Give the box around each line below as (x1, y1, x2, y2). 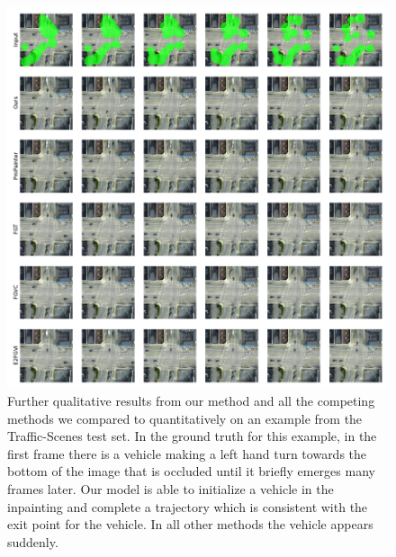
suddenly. (7, 532, 58, 551)
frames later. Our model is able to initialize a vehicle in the (7, 480, 334, 499)
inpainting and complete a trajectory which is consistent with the (7, 497, 368, 516)
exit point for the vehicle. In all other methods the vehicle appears (7, 515, 373, 534)
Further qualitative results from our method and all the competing (7, 391, 375, 410)
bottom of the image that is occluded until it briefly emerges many (7, 462, 375, 481)
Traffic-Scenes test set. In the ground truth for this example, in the (7, 427, 377, 445)
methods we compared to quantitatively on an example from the (7, 409, 363, 427)
